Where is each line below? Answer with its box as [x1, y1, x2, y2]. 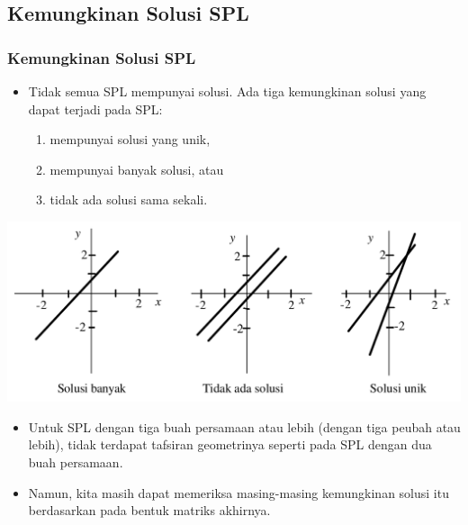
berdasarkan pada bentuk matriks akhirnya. [28, 501, 271, 520]
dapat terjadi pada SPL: [28, 99, 163, 118]
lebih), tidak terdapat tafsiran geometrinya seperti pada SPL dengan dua [28, 435, 432, 454]
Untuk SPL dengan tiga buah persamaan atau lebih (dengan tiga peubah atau [28, 417, 461, 436]
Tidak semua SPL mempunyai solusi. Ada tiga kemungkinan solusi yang [28, 82, 427, 100]
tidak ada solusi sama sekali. [49, 190, 208, 209]
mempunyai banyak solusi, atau [49, 159, 224, 178]
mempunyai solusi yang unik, [49, 130, 211, 149]
